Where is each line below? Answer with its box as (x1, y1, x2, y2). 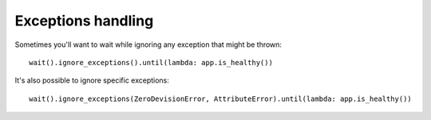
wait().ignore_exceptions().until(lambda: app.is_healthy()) (29, 58, 273, 67)
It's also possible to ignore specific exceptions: (14, 75, 169, 85)
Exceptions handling (14, 12, 154, 29)
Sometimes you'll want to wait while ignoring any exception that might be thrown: (14, 40, 283, 49)
